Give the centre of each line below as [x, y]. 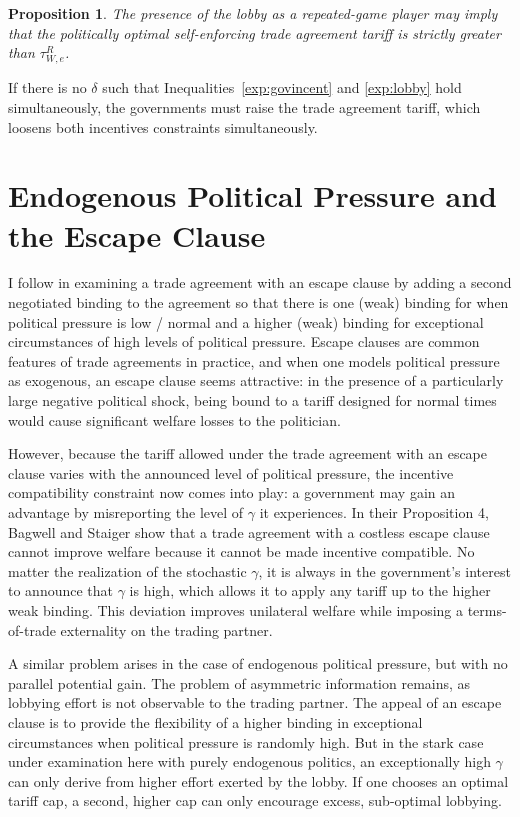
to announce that [61, 590]
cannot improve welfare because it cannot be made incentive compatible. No [241, 551]
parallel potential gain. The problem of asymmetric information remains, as [239, 682]
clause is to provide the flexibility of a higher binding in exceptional [215, 721]
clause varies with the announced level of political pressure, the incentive [231, 472]
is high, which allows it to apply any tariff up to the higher [310, 590]
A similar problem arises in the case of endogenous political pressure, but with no [258, 663]
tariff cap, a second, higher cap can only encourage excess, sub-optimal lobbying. [255, 800]
